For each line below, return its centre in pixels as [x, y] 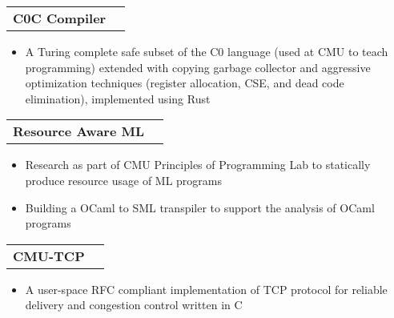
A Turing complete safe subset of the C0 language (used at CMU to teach [207, 51]
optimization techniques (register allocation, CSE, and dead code [185, 83]
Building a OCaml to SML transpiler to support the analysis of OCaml [200, 207]
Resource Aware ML [79, 131]
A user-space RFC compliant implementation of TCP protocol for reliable [206, 289]
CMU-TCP [49, 256]
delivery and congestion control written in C [134, 305]
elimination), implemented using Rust [118, 98]
